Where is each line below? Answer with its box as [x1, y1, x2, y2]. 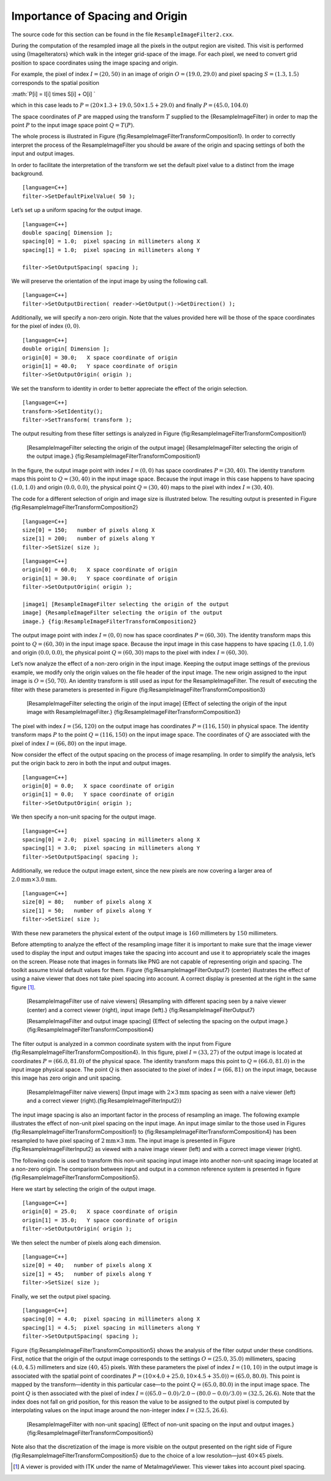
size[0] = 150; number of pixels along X [22, 526, 155, 533]
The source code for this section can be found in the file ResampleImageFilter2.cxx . [11, 31, 234, 38]
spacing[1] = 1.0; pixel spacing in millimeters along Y [22, 246, 200, 253]
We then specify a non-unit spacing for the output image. [11, 813, 156, 820]
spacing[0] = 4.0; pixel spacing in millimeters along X [22, 1316, 200, 1322]
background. [11, 170, 44, 178]
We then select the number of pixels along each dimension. [11, 1239, 162, 1246]
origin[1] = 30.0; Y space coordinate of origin [22, 575, 178, 582]
